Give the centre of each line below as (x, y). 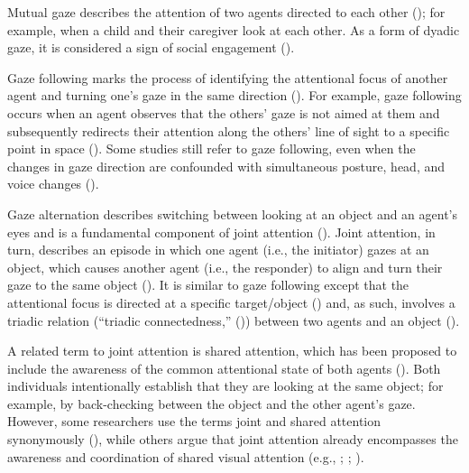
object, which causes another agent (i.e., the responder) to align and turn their (225, 267)
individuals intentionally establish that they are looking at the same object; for (225, 386)
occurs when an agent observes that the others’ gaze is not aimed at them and (224, 112)
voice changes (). (53, 184)
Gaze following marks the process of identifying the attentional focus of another (228, 77)
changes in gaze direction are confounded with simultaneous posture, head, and (226, 166)
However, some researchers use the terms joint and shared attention (194, 421)
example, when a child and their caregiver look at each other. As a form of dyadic (234, 29)
